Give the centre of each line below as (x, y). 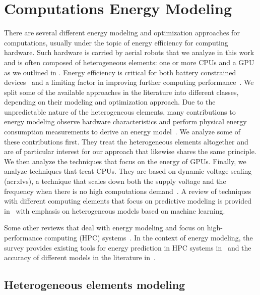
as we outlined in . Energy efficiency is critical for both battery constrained (120, 72)
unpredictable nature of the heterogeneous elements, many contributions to (120, 111)
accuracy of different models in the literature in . (80, 257)
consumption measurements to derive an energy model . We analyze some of (122, 132)
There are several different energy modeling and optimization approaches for (122, 33)
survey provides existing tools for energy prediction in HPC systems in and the (128, 247)
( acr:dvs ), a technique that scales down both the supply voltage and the (115, 181)
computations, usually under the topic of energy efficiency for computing (116, 42)
